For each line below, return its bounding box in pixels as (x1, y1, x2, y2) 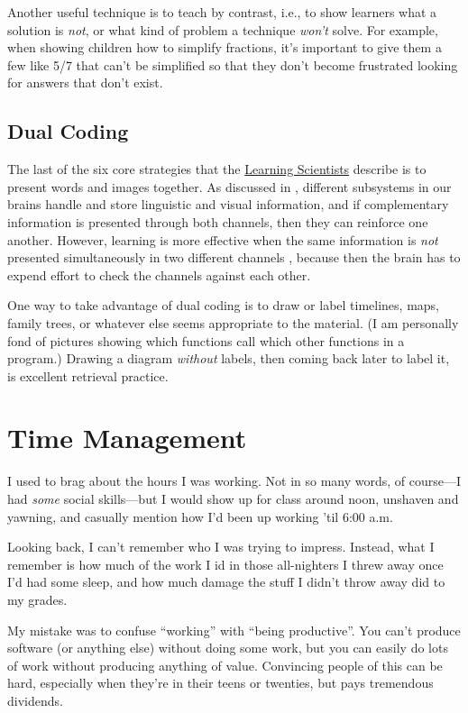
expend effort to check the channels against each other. (7, 265, 311, 284)
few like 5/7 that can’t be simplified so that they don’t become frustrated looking (7, 55, 458, 74)
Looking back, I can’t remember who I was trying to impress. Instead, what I (7, 537, 435, 556)
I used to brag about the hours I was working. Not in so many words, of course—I (7, 471, 462, 490)
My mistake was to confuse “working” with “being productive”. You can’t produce (7, 620, 461, 639)
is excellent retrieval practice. (7, 366, 169, 385)
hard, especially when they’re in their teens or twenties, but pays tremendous (7, 673, 434, 692)
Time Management (7, 419, 247, 456)
